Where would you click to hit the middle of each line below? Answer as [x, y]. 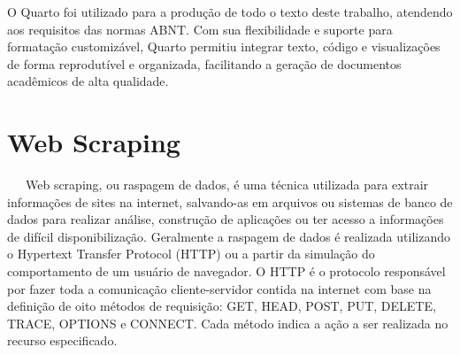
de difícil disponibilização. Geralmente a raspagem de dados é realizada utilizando [229, 236]
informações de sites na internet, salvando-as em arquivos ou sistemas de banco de [230, 201]
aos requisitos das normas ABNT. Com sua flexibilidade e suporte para [200, 29]
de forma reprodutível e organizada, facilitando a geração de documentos [204, 63]
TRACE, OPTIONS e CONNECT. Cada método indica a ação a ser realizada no [228, 323]
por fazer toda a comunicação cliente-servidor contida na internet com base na [219, 288]
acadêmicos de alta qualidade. [88, 81]
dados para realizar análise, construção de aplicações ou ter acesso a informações [226, 219]
